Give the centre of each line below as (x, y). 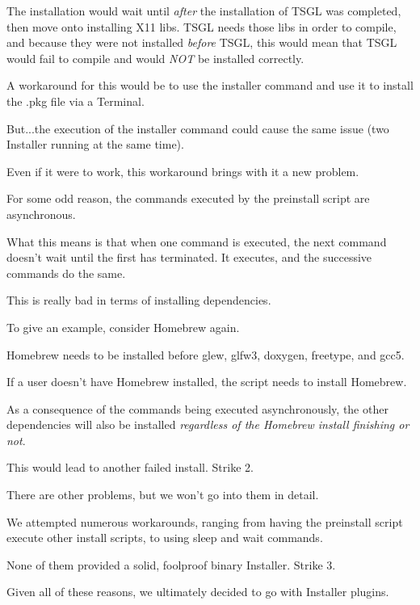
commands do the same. (66, 273)
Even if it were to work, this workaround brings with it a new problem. (183, 171)
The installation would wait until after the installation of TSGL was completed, (204, 11)
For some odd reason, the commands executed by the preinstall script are (188, 198)
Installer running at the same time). (95, 144)
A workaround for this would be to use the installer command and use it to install (210, 85)
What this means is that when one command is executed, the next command (197, 241)
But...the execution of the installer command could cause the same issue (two (198, 128)
